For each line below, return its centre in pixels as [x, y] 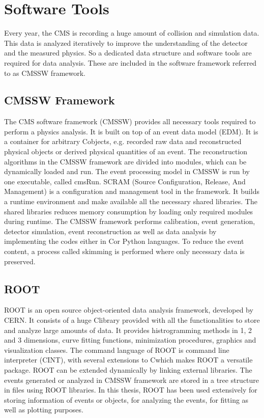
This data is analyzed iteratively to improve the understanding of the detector [126, 43]
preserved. [20, 261]
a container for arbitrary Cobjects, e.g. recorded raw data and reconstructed [123, 141]
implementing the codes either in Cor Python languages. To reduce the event [124, 241]
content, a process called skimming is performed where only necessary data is [124, 251]
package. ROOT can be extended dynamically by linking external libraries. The [128, 369]
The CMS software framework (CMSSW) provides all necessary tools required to [130, 121]
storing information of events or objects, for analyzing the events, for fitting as [126, 399]
